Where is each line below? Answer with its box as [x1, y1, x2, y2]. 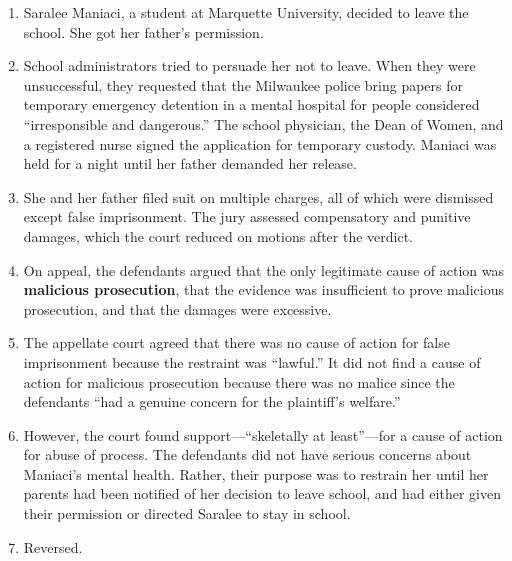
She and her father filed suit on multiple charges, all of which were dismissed [23, 186, 494, 207]
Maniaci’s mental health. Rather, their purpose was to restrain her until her [23, 463, 489, 484]
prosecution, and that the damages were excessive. [23, 298, 332, 319]
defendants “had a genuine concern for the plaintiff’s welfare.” [23, 391, 401, 412]
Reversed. [23, 536, 83, 557]
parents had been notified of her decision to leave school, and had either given [23, 483, 501, 504]
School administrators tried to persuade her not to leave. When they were [23, 55, 476, 76]
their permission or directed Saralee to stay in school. [23, 503, 351, 524]
